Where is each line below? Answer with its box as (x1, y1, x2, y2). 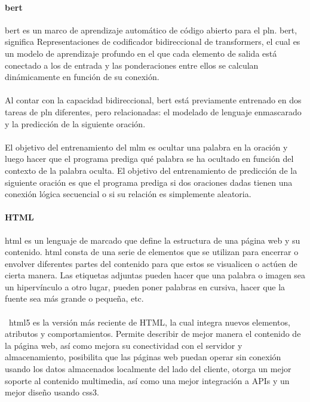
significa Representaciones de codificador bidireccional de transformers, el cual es (5, 35, 300, 48)
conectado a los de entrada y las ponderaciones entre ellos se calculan (5, 59, 259, 71)
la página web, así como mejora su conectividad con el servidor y (5, 339, 243, 351)
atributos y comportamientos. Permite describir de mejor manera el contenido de (5, 327, 301, 340)
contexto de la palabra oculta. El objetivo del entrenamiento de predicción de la (5, 164, 297, 176)
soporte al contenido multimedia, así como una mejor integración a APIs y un (5, 374, 290, 386)
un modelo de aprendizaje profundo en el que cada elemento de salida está (5, 47, 277, 59)
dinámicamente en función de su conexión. (5, 70, 159, 83)
